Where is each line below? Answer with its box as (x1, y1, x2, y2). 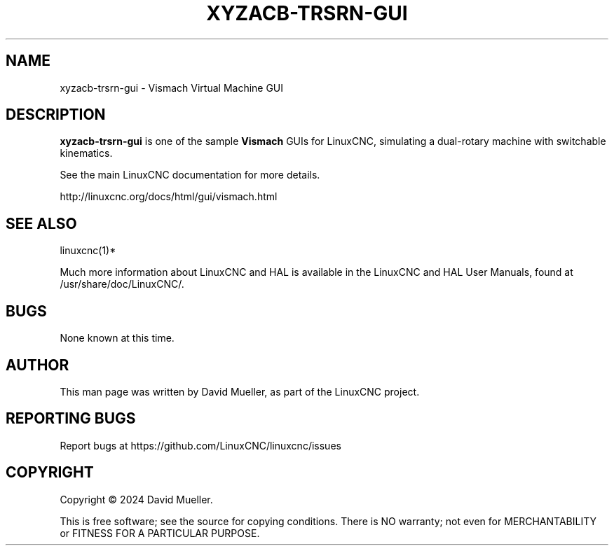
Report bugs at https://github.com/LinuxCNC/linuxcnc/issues (60, 439, 341, 452)
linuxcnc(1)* (60, 244, 116, 257)
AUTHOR (6, 356, 69, 374)
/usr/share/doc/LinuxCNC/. (60, 278, 184, 291)
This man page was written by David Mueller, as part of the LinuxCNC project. (60, 385, 420, 398)
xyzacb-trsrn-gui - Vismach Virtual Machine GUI (60, 81, 284, 94)
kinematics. (60, 147, 113, 160)
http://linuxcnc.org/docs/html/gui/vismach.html (60, 190, 278, 203)
